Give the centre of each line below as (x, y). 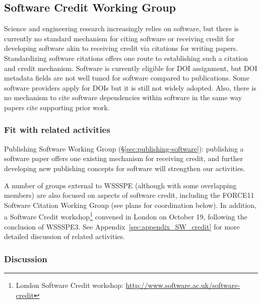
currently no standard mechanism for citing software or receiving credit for (119, 38)
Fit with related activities (57, 130)
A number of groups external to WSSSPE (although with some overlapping (120, 185)
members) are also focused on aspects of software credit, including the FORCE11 (129, 195)
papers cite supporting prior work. (57, 107)
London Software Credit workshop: (70, 285)
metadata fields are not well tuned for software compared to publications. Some (127, 78)
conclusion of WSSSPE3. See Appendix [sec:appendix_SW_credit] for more (122, 226)
